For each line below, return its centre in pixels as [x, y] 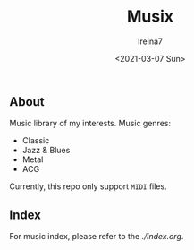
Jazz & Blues [46, 151]
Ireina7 [150, 41]
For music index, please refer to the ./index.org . [97, 237]
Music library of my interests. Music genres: [90, 124]
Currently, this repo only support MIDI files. [88, 186]
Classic [36, 141]
